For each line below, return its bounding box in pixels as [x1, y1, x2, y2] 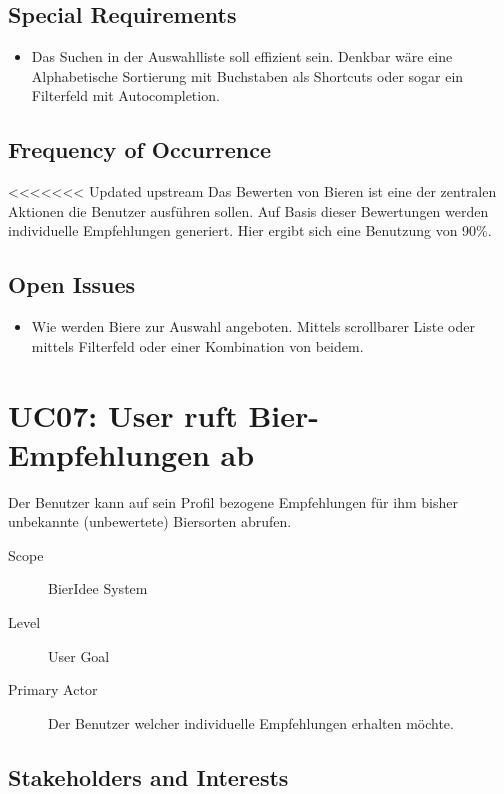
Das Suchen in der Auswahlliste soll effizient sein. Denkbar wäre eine [31, 46, 453, 67]
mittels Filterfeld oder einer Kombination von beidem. [31, 335, 364, 356]
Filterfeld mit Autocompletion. [31, 85, 220, 106]
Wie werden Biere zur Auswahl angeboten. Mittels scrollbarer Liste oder [31, 316, 475, 337]
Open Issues [8, 269, 136, 300]
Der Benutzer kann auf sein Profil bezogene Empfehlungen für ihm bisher [8, 491, 458, 512]
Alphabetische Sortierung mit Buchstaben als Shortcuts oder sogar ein [31, 65, 464, 86]
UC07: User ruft [8, 394, 238, 435]
